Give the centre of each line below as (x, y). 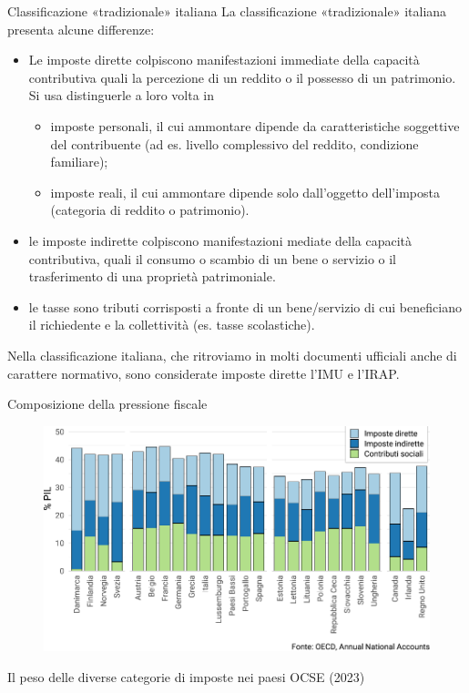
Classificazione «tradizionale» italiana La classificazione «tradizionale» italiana (227, 11)
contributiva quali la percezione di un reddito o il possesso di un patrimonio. (242, 77)
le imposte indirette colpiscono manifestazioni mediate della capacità (220, 240)
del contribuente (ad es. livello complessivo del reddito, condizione (234, 143)
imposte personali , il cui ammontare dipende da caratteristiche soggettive (255, 125)
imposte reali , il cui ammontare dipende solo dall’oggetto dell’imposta (245, 192)
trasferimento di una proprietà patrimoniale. (152, 276)
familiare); (79, 162)
